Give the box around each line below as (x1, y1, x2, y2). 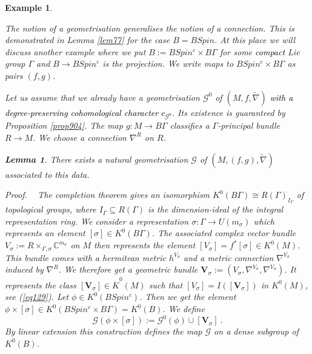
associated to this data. (5, 168, 90, 180)
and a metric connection (184, 251, 274, 264)
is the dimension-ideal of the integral (148, 203, 284, 216)
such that (148, 278, 183, 291)
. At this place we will (214, 33, 296, 46)
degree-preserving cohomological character (5, 106, 159, 118)
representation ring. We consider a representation (5, 214, 189, 227)
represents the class (5, 278, 76, 291)
